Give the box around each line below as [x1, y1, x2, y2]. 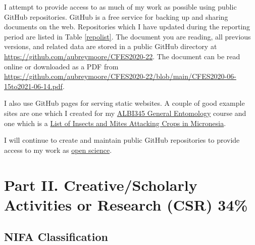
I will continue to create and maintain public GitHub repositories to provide [4, 135, 240, 145]
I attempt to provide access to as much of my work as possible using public [4, 2, 237, 12]
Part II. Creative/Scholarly [4, 174, 197, 195]
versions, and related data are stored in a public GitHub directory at [4, 41, 217, 52]
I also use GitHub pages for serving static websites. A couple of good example [4, 98, 245, 108]
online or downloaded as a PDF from [4, 61, 119, 71]
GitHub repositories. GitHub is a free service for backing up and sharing [4, 11, 228, 22]
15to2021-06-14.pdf [4, 80, 63, 91]
